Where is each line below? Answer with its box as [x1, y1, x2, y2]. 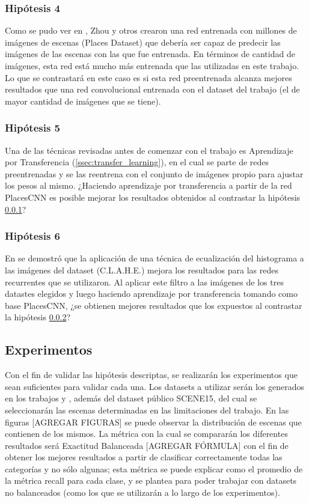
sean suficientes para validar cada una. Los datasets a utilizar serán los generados [5, 380, 305, 392]
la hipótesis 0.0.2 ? [5, 311, 71, 323]
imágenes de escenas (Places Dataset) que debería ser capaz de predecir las [5, 35, 281, 48]
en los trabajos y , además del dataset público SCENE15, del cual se [5, 392, 257, 404]
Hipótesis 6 [5, 228, 61, 243]
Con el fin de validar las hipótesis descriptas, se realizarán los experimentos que [5, 368, 298, 381]
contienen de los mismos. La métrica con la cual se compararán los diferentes [5, 427, 288, 440]
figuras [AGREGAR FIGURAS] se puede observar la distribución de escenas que [5, 415, 302, 428]
